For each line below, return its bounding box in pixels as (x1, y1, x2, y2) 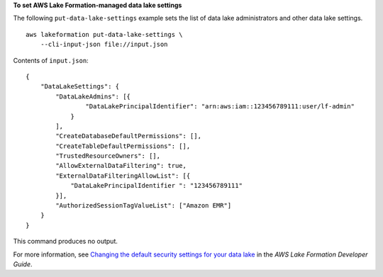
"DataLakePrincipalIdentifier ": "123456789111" (70, 181, 243, 190)
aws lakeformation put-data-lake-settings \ (26, 30, 184, 38)
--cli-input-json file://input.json (40, 40, 168, 49)
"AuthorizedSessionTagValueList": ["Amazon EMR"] (55, 202, 232, 210)
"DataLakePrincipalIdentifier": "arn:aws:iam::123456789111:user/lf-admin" (85, 103, 355, 111)
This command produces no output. (13, 237, 118, 246)
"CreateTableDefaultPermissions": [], (55, 142, 191, 150)
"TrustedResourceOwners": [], (55, 152, 161, 160)
